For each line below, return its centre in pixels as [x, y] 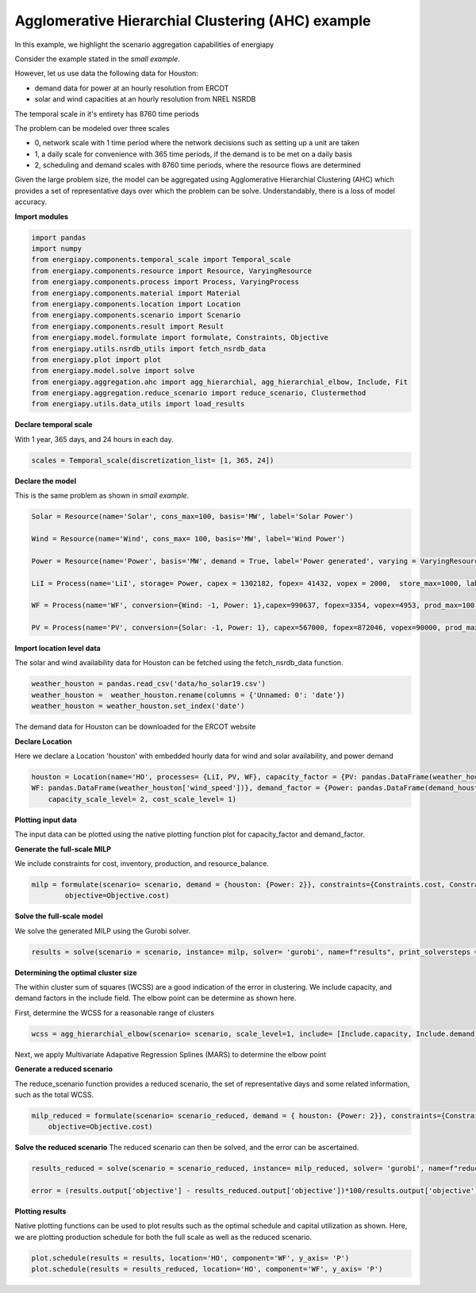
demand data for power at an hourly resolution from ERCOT [132, 88]
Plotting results [40, 1211]
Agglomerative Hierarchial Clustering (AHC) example [193, 21]
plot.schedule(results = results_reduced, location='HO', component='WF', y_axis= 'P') [207, 1269]
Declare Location [43, 741]
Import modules [42, 216]
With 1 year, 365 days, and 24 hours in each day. [94, 439]
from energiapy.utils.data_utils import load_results [138, 404]
